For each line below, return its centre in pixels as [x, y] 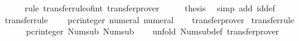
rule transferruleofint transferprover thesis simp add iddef [150, 8]
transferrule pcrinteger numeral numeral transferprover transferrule [149, 19]
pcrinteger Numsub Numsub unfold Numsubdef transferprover [152, 31]
